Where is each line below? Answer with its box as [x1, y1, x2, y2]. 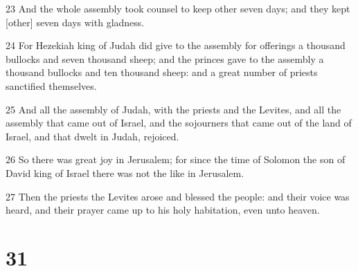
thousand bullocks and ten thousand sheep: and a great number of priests [6, 65, 318, 80]
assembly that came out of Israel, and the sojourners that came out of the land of [6, 115, 352, 130]
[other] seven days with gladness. [6, 15, 145, 29]
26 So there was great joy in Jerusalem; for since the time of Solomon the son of [6, 152, 346, 167]
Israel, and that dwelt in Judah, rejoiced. [6, 129, 179, 143]
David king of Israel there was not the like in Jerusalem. [6, 165, 244, 180]
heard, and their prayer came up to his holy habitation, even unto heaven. [6, 203, 320, 217]
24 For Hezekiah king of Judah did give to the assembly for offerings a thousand [6, 38, 346, 53]
